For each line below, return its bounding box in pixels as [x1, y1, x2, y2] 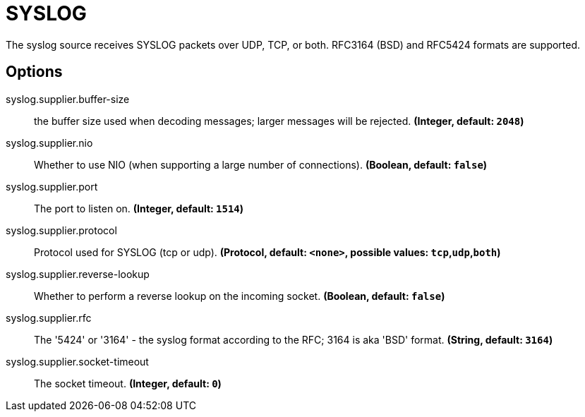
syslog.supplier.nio [6, 136, 93, 149]
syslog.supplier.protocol [6, 224, 117, 236]
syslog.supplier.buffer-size [6, 92, 130, 105]
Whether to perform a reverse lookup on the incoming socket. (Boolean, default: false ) [34, 289, 445, 302]
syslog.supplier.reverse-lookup [6, 267, 150, 280]
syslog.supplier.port [6, 180, 98, 193]
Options [6, 63, 63, 81]
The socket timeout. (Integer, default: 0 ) [34, 377, 222, 389]
